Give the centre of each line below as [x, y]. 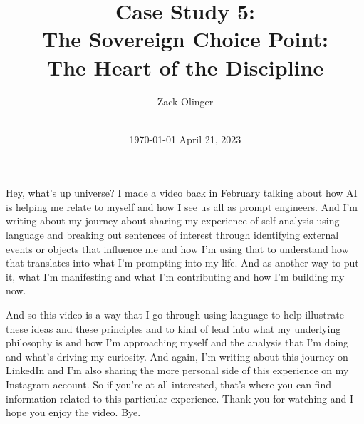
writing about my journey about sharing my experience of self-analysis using [173, 221]
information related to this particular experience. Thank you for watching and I [180, 398]
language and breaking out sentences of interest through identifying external [172, 235]
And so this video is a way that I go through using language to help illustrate [175, 315]
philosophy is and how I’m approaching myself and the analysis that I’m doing [177, 342]
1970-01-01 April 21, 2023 [185, 139]
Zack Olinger [185, 101]
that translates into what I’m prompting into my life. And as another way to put [182, 263]
